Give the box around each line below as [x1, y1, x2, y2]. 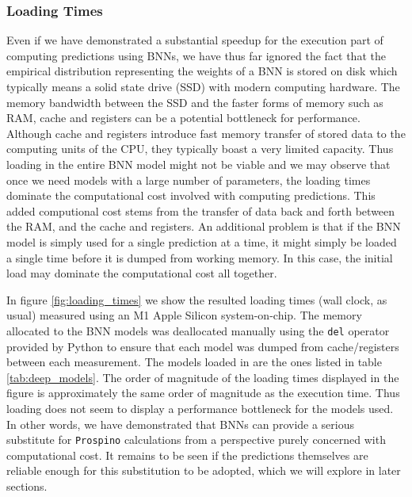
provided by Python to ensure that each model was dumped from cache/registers [6, 338, 399, 354]
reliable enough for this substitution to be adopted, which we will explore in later [6, 462, 401, 479]
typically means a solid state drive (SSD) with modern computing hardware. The [6, 78, 400, 94]
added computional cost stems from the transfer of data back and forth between [6, 202, 395, 219]
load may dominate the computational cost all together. [6, 265, 277, 281]
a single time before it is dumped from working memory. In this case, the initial [6, 249, 393, 266]
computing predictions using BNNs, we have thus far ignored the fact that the [6, 47, 386, 63]
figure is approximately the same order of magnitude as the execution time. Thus [6, 384, 400, 401]
